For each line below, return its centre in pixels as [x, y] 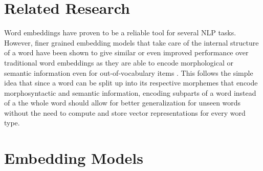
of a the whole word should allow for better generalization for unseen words [123, 103]
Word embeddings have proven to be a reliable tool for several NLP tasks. [120, 33]
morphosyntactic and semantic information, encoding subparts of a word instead [130, 92]
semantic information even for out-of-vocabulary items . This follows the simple [129, 72]
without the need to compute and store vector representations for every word [125, 112]
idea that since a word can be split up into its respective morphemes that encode [131, 83]
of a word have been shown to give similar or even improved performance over [126, 52]
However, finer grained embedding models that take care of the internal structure [131, 42]
